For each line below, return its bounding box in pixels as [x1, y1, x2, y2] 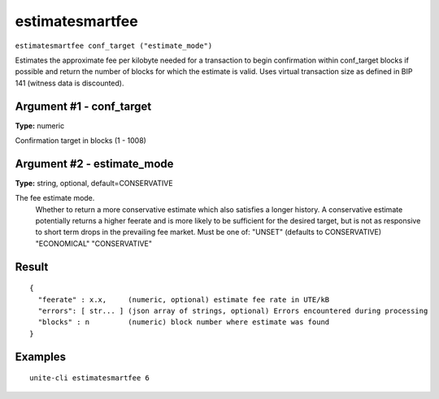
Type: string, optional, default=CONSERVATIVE [15, 178, 174, 188]
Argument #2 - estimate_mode [15, 157, 174, 171]
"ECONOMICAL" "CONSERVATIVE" [35, 238, 152, 248]
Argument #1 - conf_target [15, 99, 152, 113]
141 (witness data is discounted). [15, 78, 124, 88]
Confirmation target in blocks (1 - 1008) [15, 136, 146, 145]
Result [15, 260, 49, 274]
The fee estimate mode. [15, 193, 95, 203]
